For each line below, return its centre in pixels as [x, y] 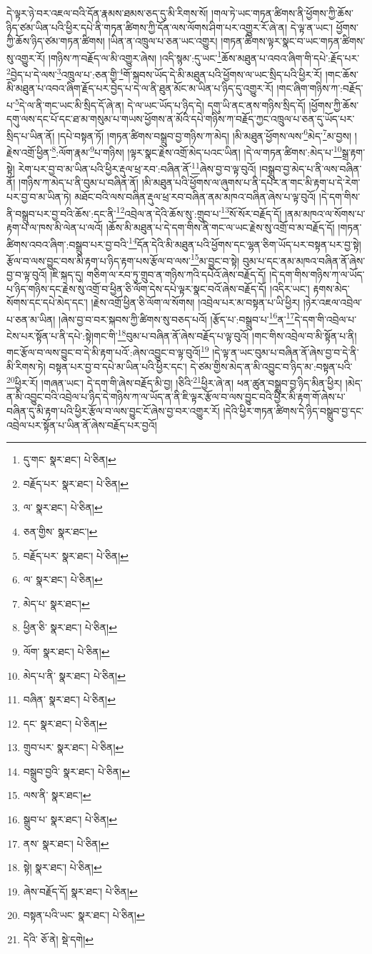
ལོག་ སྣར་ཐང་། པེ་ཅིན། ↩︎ [66, 651]
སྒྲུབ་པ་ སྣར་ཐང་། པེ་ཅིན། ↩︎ [70, 819]
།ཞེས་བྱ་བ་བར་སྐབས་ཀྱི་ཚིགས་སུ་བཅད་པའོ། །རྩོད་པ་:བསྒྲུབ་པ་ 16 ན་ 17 [177, 318]
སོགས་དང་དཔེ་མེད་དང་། [47, 302]
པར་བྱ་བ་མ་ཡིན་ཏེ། [39, 197]
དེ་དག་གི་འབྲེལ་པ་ [326, 319]
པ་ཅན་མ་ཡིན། [31, 319]
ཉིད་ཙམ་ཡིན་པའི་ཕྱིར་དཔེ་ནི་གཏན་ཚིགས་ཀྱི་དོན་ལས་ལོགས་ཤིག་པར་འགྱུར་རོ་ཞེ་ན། [147, 27]
